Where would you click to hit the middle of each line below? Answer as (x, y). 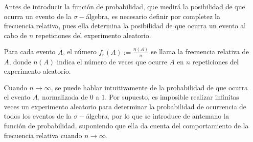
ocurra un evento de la (38, 16)
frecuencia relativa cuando (43, 135)
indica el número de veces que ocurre (112, 61)
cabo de (16, 35)
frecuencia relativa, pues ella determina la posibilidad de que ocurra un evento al (125, 26)
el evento (17, 97)
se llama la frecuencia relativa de (200, 51)
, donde (20, 61)
